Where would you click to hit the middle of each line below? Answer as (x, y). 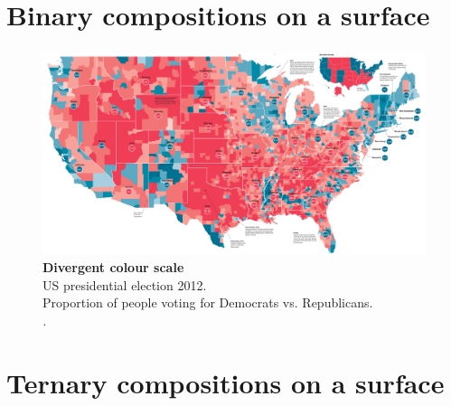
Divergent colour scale (113, 267)
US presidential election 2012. (125, 284)
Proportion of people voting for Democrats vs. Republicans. (208, 302)
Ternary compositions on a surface (225, 382)
